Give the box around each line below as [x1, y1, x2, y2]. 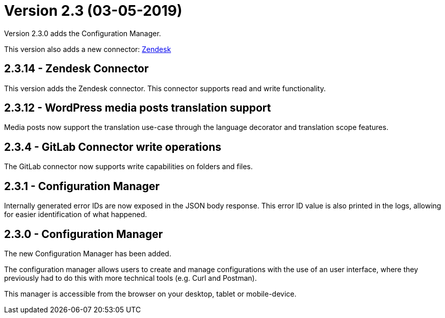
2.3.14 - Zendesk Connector [4, 62, 149, 75]
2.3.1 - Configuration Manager [4, 179, 160, 193]
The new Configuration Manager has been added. [4, 249, 171, 258]
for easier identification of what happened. [4, 210, 147, 219]
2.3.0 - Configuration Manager [4, 227, 163, 241]
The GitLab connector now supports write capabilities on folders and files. [4, 162, 253, 171]
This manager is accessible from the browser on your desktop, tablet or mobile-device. [4, 289, 297, 298]
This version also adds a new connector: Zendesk [4, 44, 171, 54]
